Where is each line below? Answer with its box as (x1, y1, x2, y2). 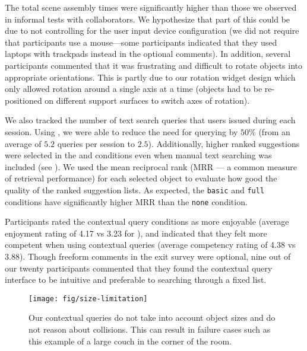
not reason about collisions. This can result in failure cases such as (29, 323, 271, 336)
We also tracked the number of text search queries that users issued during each (5, 114, 296, 126)
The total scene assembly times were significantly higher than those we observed (5, 1, 297, 13)
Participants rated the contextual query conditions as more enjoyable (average (5, 215, 289, 228)
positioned (5, 94, 42, 106)
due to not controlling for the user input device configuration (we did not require (5, 24, 299, 37)
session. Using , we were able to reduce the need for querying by (5, 125, 238, 138)
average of (5, 137, 42, 149)
